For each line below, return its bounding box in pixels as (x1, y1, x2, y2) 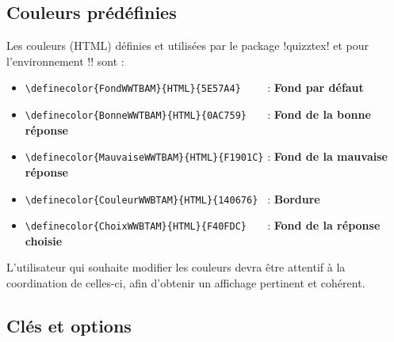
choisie (25, 232, 63, 249)
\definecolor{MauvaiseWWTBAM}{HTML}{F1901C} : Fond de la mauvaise (25, 148, 388, 165)
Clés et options (6, 313, 132, 338)
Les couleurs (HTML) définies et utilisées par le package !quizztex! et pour (6, 37, 369, 54)
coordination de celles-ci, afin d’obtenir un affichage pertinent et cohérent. (6, 275, 365, 291)
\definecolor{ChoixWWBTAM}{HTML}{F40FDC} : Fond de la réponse (25, 217, 381, 234)
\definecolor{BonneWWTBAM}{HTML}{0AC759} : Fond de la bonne (25, 106, 371, 123)
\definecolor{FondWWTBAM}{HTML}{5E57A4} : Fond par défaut (25, 79, 364, 96)
